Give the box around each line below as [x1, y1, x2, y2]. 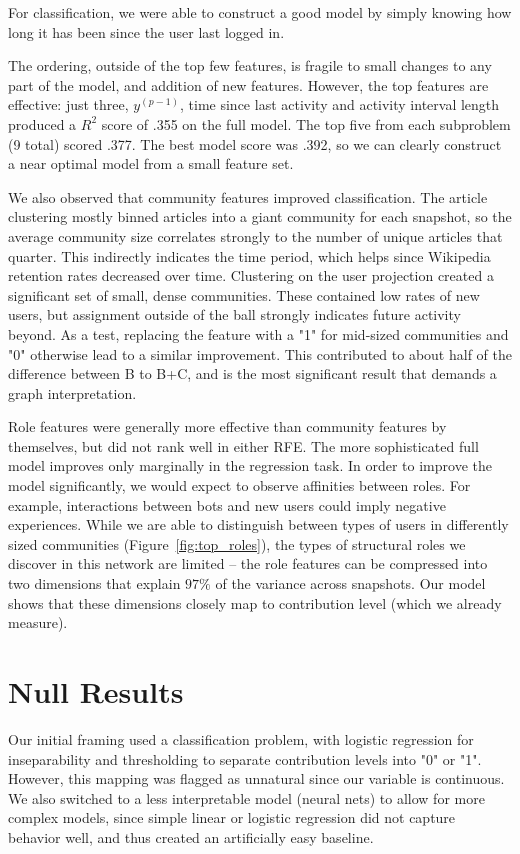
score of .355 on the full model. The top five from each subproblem [101, 113, 511, 134]
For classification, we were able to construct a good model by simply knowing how [8, 2, 512, 22]
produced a [8, 113, 77, 134]
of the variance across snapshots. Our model [215, 573, 486, 594]
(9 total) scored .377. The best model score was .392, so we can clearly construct [8, 133, 502, 154]
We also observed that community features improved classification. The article [8, 186, 488, 207]
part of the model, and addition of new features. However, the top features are [8, 74, 489, 95]
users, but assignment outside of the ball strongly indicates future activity [8, 304, 461, 325]
